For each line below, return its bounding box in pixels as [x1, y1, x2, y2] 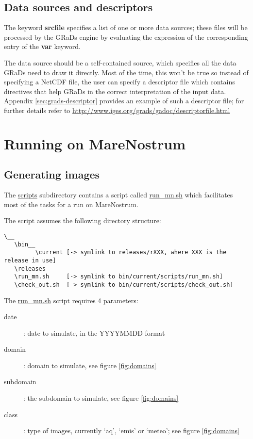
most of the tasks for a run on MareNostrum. [4, 199, 138, 209]
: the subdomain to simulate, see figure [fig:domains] [23, 393, 179, 403]
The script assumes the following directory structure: [4, 215, 161, 226]
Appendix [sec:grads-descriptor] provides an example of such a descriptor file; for [4, 96, 244, 106]
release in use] [4, 257, 56, 264]
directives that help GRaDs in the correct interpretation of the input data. [4, 86, 226, 96]
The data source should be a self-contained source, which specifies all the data [4, 57, 236, 67]
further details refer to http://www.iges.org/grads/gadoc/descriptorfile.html [4, 105, 230, 115]
